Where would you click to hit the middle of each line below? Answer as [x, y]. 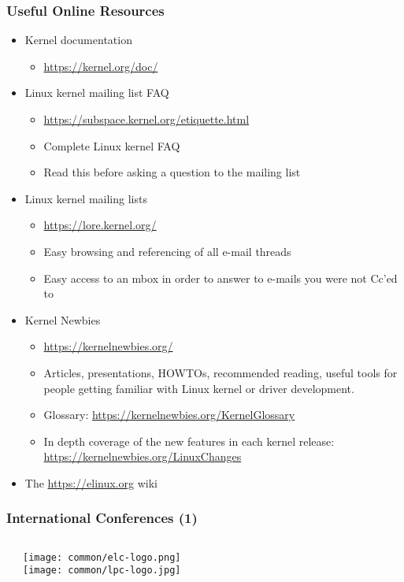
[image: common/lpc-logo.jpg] [102, 571]
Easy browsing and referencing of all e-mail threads [167, 251]
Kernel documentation [78, 40]
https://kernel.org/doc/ [101, 66]
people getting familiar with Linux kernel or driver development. [199, 388]
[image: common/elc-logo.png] [102, 557]
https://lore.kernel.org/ [100, 225]
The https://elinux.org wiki [91, 482]
